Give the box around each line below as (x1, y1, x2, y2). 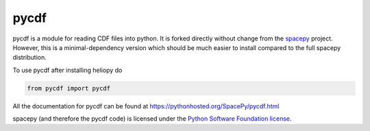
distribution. (12, 53, 47, 62)
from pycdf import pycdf (27, 84, 111, 92)
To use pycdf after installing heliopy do (12, 66, 123, 74)
